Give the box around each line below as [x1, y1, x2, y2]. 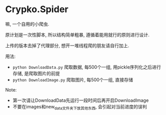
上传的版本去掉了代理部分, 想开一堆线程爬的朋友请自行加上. [5, 42, 129, 49]
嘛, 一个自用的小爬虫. [5, 21, 50, 27]
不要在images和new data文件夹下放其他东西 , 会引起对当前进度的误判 [12, 103, 147, 111]
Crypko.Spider [5, 4, 69, 15]
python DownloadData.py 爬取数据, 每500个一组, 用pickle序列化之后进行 [12, 64, 161, 70]
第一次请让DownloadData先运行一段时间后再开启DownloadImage [12, 97, 149, 103]
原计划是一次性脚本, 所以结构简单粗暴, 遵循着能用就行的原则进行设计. [5, 31, 150, 37]
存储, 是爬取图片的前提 [12, 70, 60, 76]
